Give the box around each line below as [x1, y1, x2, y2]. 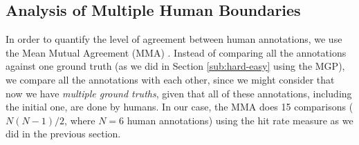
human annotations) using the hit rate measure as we [127, 113, 353, 127]
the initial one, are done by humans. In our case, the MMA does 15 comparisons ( [6, 99, 353, 114]
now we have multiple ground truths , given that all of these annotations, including [6, 86, 352, 100]
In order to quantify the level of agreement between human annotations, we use [6, 32, 342, 46]
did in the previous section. [6, 126, 121, 141]
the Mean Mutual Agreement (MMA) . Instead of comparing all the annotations [6, 45, 347, 59]
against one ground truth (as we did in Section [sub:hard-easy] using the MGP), [6, 59, 345, 73]
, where [64, 113, 95, 127]
